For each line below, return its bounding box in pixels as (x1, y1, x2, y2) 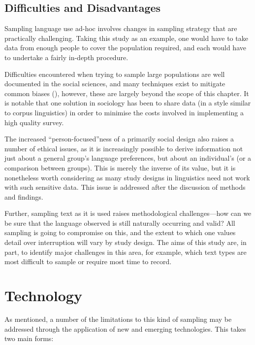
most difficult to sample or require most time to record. (4, 256, 172, 267)
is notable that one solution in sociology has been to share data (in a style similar (4, 98, 251, 108)
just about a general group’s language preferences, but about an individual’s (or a (4, 153, 252, 163)
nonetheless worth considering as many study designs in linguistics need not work (4, 172, 250, 182)
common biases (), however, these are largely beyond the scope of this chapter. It (4, 88, 249, 98)
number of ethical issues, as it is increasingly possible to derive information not (4, 143, 243, 153)
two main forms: (4, 333, 54, 344)
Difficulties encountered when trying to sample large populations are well (4, 69, 225, 79)
